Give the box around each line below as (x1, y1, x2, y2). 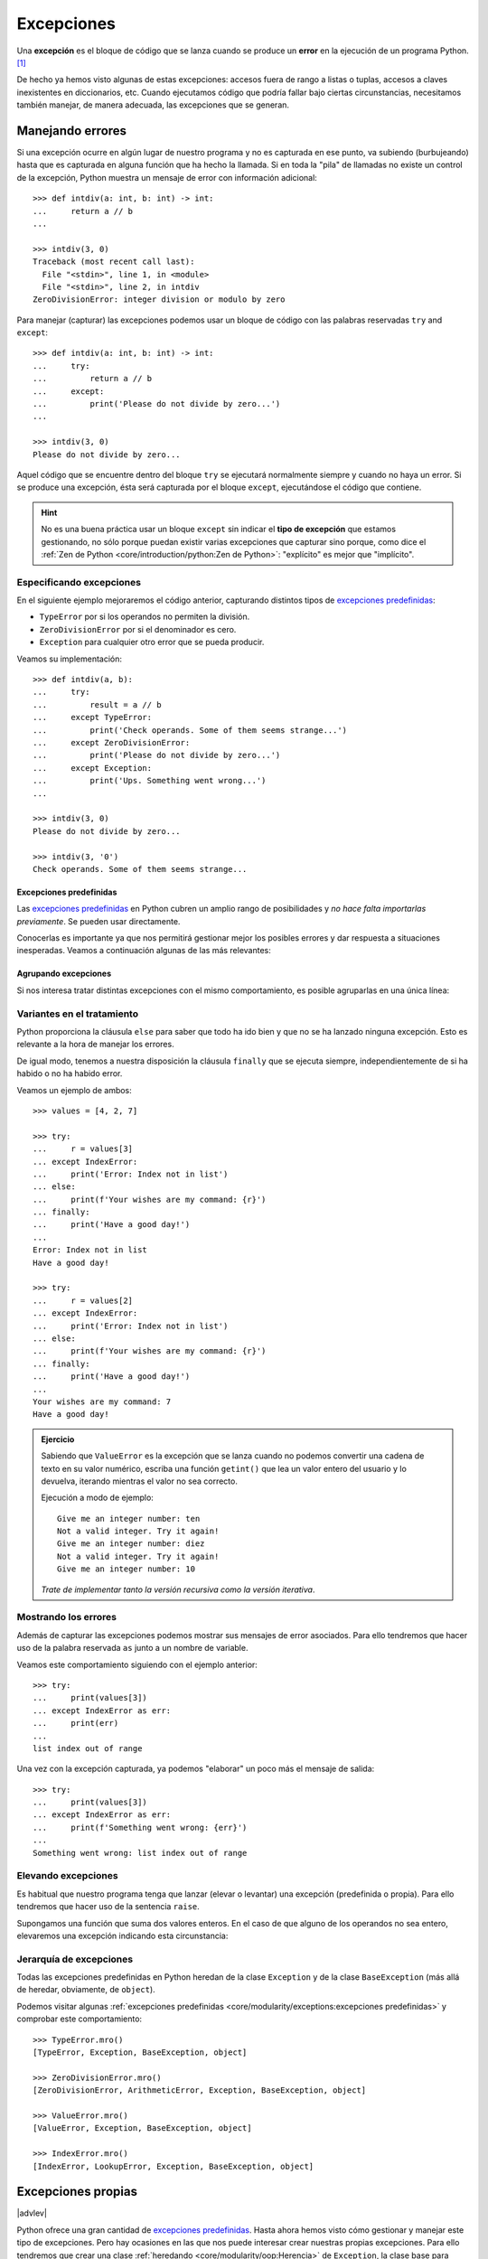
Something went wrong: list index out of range (33, 1848, 248, 1858)
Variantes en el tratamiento (16, 1008, 139, 1020)
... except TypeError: (33, 712, 153, 723)
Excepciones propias (16, 2184, 137, 2199)
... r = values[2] (33, 1295, 134, 1306)
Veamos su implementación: (16, 653, 122, 664)
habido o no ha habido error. (16, 1068, 123, 1079)
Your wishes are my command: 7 (33, 1396, 172, 1407)
